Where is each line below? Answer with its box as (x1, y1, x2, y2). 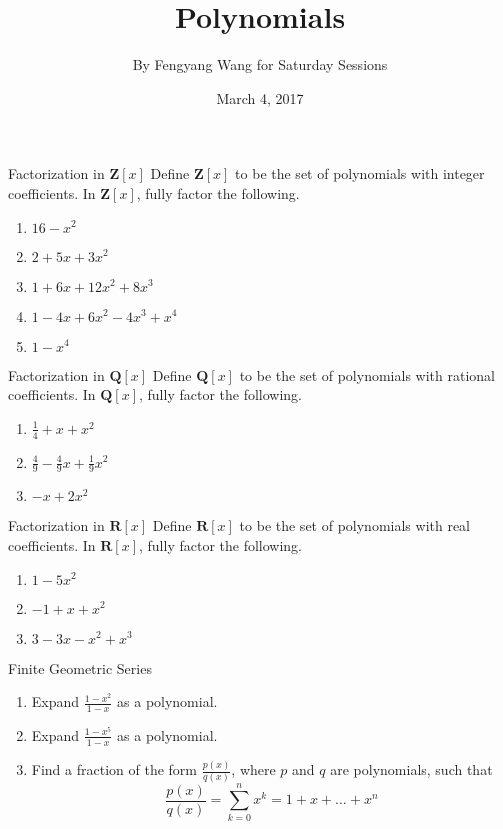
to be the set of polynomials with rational (239, 364, 495, 385)
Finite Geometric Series (8, 657, 152, 678)
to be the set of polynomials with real (239, 515, 471, 536)
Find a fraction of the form (31, 759, 197, 780)
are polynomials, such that (330, 759, 493, 780)
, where (231, 759, 276, 780)
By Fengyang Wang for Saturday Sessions (132, 54, 388, 75)
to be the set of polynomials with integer (235, 163, 485, 184)
